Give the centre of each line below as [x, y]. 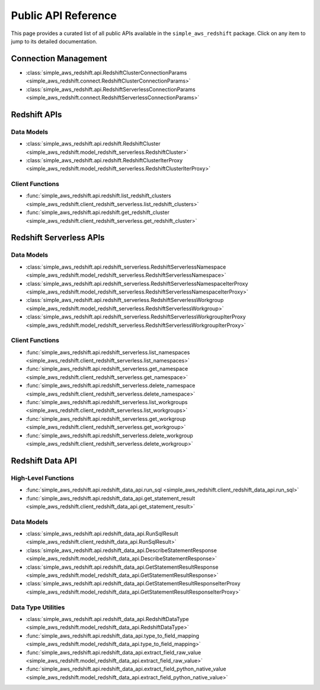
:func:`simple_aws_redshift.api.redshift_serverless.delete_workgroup [110, 435]
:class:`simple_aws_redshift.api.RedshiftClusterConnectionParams [106, 73]
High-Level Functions [42, 478]
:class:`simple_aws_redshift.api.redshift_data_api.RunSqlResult [102, 534]
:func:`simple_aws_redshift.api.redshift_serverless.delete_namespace [111, 386]
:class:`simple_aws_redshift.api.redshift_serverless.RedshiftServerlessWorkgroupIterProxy [136, 317]
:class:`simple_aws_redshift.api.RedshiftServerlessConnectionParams [111, 89]
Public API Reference [64, 15]
